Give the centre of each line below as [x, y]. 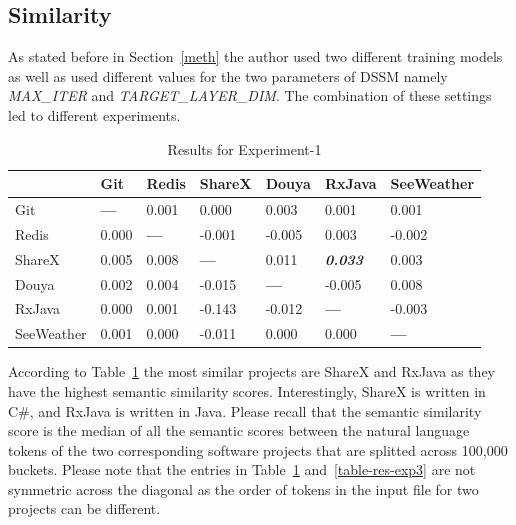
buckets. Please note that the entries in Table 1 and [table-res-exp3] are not [242, 469]
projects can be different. [84, 508]
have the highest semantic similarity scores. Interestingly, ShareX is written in [247, 390]
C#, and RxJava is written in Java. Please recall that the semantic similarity [245, 410]
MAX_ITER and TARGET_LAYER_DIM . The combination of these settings [250, 95]
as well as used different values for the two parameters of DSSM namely [228, 75]
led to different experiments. [94, 114]
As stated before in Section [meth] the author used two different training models [255, 56]
